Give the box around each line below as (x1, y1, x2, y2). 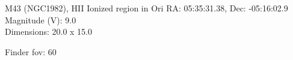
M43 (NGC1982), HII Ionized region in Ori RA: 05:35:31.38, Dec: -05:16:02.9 (5, 2, 288, 14)
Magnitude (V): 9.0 (5, 13, 76, 26)
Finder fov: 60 (5, 45, 57, 58)
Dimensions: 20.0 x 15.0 (5, 25, 93, 38)
